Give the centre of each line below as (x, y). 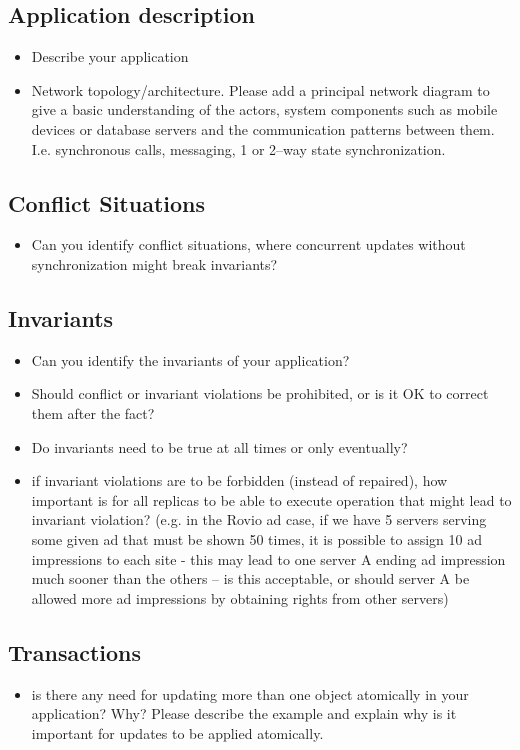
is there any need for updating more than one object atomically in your (250, 693)
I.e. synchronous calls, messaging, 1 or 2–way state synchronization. (238, 148)
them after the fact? (93, 412)
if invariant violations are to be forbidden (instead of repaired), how (239, 480)
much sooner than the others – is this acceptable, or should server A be (250, 578)
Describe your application (110, 56)
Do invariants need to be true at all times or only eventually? (219, 446)
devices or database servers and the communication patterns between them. (263, 128)
